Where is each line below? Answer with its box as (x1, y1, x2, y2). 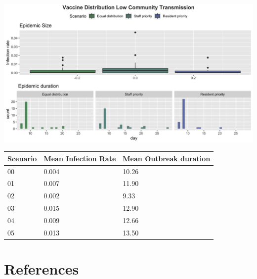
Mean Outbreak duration (123, 153, 211, 163)
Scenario (7, 153, 37, 163)
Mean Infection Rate (43, 153, 116, 163)
